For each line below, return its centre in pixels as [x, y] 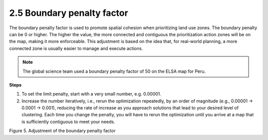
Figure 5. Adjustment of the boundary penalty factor [63, 131]
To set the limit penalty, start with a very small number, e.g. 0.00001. [91, 94]
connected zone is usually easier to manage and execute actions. [76, 48]
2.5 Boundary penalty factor [69, 13]
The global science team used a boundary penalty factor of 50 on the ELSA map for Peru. [114, 71]
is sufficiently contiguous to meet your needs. [68, 122]
